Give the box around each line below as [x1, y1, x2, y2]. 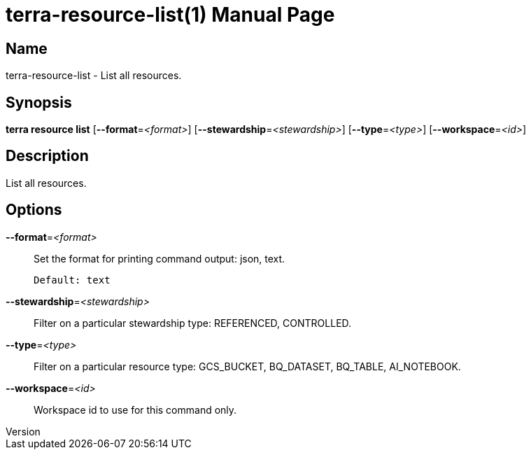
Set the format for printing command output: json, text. [34, 252, 285, 265]
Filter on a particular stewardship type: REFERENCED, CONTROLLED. [34, 316, 352, 329]
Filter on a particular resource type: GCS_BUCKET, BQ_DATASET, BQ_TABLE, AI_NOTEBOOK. [34, 360, 461, 372]
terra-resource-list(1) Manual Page [6, 3, 335, 27]
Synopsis [6, 93, 72, 111]
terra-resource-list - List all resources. [6, 69, 182, 82]
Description [6, 147, 89, 165]
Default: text [34, 274, 111, 286]
